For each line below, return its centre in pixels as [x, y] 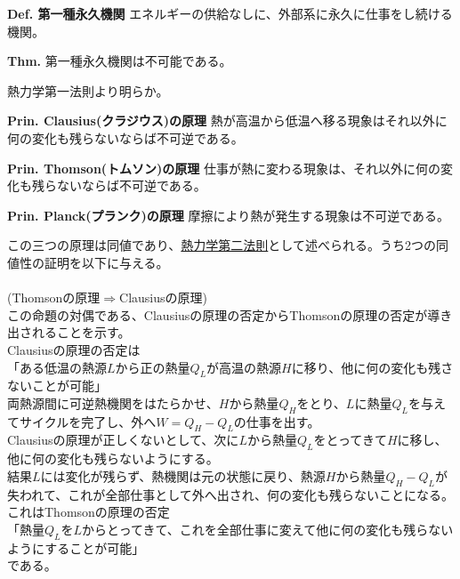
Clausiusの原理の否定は [74, 349]
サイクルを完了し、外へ [88, 421]
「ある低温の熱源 [57, 367]
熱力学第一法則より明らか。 [88, 90]
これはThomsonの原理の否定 [89, 512]
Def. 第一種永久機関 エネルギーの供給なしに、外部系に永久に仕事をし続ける [230, 13]
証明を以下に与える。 [106, 262]
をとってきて [350, 440]
